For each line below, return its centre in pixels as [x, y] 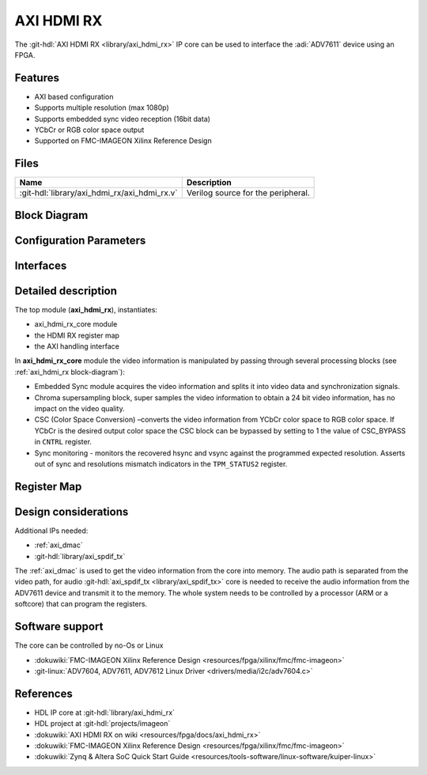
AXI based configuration [74, 96]
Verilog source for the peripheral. [248, 193]
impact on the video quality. [80, 408]
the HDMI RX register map [77, 335]
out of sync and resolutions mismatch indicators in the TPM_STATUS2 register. [161, 463]
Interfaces [41, 265]
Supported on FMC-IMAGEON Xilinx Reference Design [123, 141]
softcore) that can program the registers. [81, 604]
